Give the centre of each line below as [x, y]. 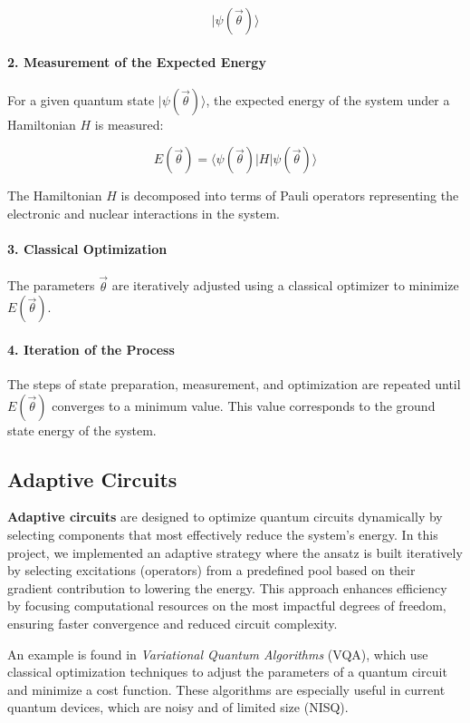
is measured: [129, 124]
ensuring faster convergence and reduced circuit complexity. [173, 623]
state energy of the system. [82, 430]
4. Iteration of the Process [91, 349]
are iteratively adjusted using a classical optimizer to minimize [285, 285]
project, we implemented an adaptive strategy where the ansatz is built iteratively [235, 552]
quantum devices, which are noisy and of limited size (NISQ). [178, 707]
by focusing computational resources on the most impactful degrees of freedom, [227, 606]
